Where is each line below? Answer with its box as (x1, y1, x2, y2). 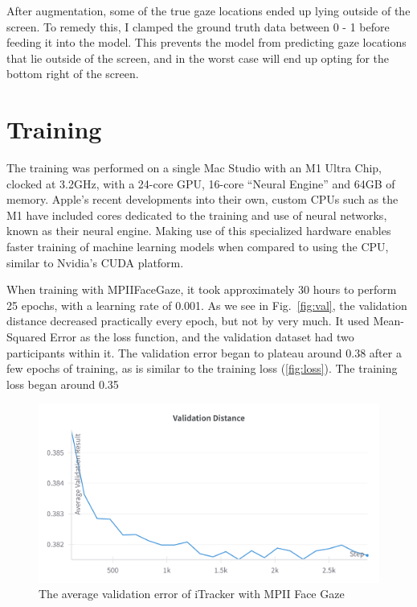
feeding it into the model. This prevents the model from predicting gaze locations (6, 34, 407, 51)
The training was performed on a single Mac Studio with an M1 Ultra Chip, (6, 159, 382, 176)
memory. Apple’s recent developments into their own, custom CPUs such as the (6, 191, 399, 208)
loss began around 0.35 (6, 375, 119, 392)
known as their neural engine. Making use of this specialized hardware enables (6, 222, 391, 239)
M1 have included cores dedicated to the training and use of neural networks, (6, 206, 387, 223)
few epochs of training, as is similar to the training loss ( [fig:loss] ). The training (6, 360, 398, 377)
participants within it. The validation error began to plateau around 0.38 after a (6, 344, 402, 361)
